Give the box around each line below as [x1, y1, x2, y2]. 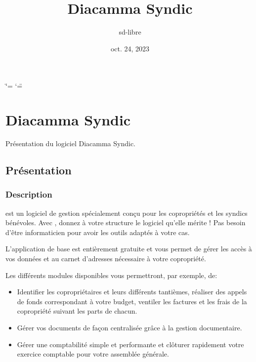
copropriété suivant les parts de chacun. [17, 306, 137, 316]
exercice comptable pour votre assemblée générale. [17, 349, 169, 359]
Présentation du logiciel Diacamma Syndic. [5, 138, 136, 149]
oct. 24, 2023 [110, 43, 150, 53]
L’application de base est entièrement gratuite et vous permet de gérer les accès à [5, 243, 252, 254]
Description [5, 188, 52, 201]
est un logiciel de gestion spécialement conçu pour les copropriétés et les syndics [5, 207, 248, 218]
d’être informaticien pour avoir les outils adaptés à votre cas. [5, 227, 190, 237]
